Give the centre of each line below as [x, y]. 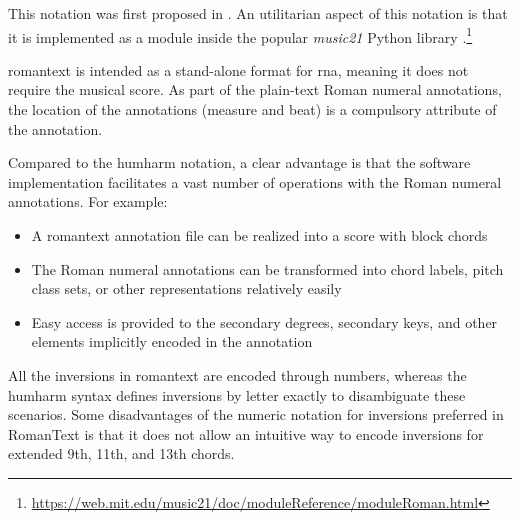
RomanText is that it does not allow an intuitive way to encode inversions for [246, 433]
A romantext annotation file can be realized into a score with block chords [259, 235]
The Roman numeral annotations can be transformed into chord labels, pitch [267, 268]
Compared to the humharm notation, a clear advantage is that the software [239, 162]
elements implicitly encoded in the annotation [172, 341]
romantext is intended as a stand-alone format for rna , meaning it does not [238, 69]
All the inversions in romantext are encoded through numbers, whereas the [237, 374]
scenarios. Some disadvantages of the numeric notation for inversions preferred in [256, 414]
